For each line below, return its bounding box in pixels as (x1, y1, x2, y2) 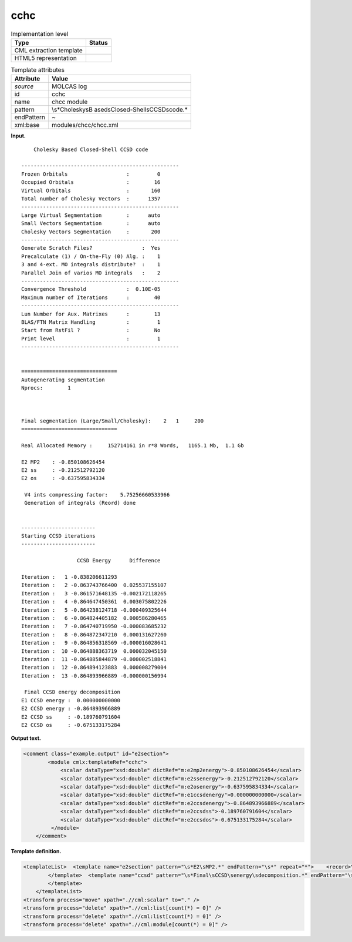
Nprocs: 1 (21, 385, 71, 391)
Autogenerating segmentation (21, 376, 105, 383)
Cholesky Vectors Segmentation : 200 (21, 228, 161, 235)
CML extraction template (14, 46, 83, 54)
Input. (11, 132, 26, 139)
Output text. (11, 735, 41, 742)
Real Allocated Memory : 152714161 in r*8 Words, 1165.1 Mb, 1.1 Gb (21, 442, 244, 449)
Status (89, 38, 108, 46)
